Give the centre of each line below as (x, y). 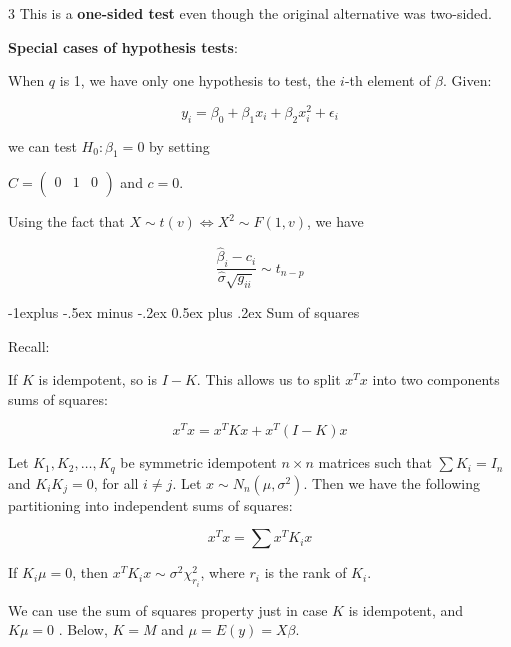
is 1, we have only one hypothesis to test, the (197, 80)
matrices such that (375, 462)
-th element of (387, 80)
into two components (436, 379)
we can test (42, 145)
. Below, (83, 629)
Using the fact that (66, 221)
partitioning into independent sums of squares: (150, 504)
